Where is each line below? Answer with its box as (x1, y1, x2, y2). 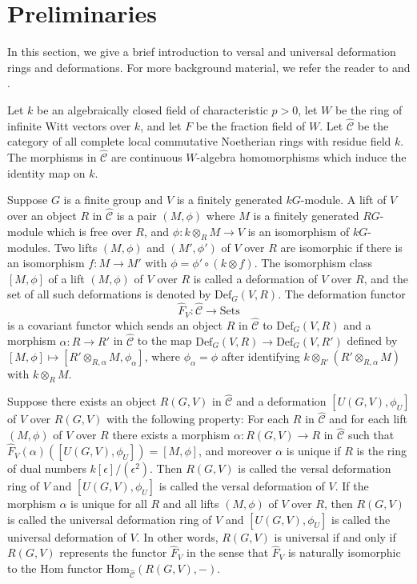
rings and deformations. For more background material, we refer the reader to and (7, 58, 411, 75)
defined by (347, 332, 398, 349)
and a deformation (236, 393, 327, 410)
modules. (7, 238, 51, 255)
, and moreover (198, 442, 272, 459)
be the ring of (335, 101, 403, 118)
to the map (137, 332, 192, 349)
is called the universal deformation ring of (7, 510, 212, 527)
